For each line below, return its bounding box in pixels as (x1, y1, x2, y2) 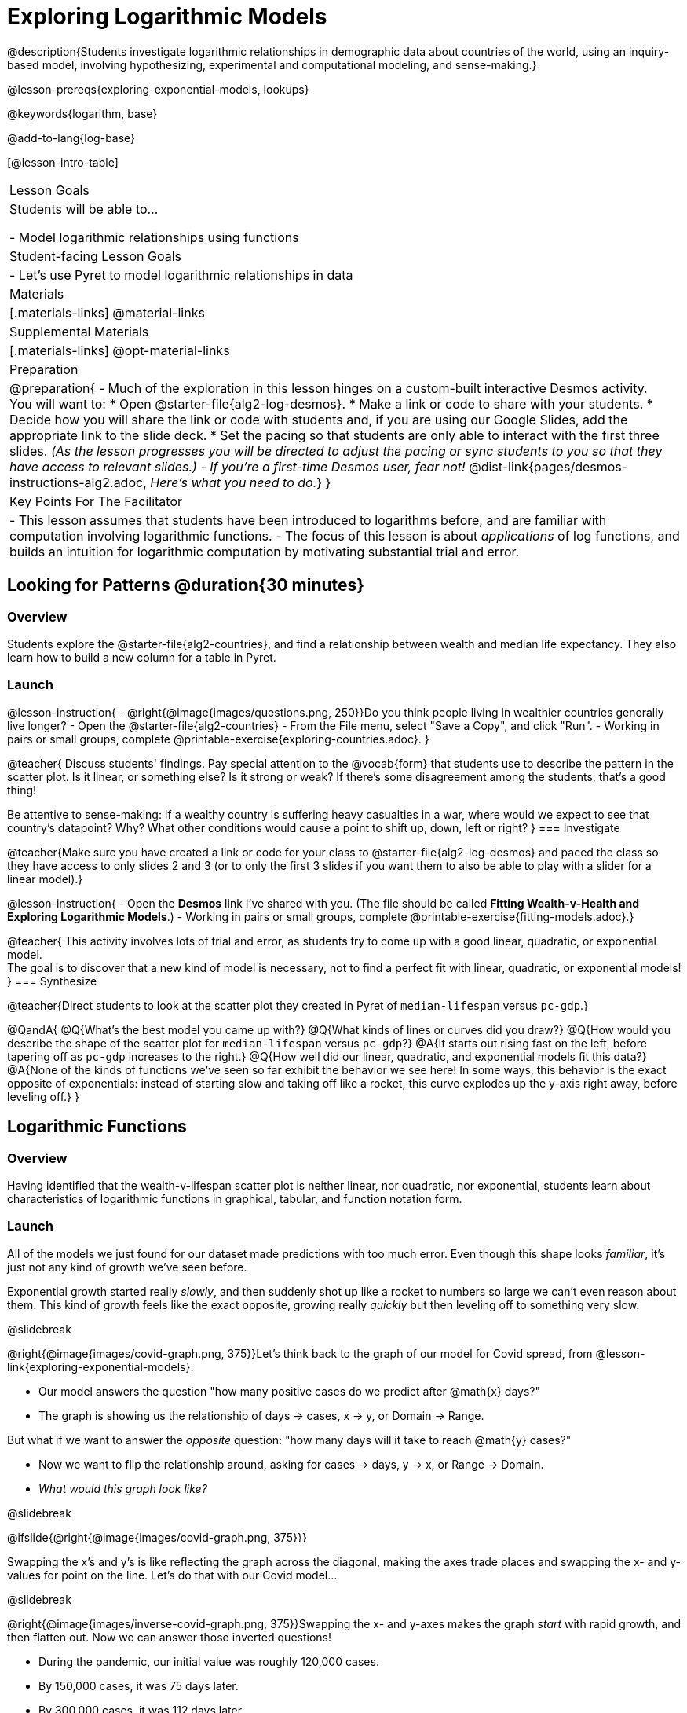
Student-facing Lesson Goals (9, 248, 182, 264)
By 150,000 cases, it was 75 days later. (38, 1678, 239, 1693)
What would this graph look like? (38, 1481, 207, 1495)
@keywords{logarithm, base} (7, 106, 158, 120)
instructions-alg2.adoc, (9, 474, 147, 490)
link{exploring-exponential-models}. (7, 1359, 194, 1374)
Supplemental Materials (9, 323, 149, 339)
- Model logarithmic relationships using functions (9, 229, 299, 245)
